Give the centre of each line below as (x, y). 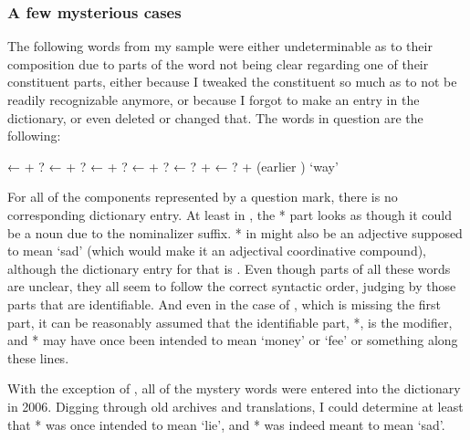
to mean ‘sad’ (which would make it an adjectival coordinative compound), (217, 251)
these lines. (38, 357)
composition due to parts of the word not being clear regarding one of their (218, 63)
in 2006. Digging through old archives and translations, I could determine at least (235, 406)
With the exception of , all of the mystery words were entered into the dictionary (234, 388)
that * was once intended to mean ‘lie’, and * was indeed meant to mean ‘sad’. (226, 424)
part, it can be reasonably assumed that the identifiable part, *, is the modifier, (230, 322)
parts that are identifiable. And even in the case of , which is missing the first (225, 304)
